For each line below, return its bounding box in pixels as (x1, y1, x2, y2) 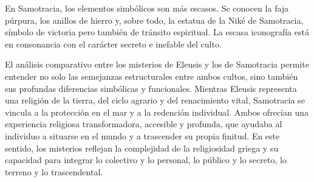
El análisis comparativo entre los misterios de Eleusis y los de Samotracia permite (5, 58, 309, 71)
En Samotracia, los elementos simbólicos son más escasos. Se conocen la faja (5, 2, 289, 14)
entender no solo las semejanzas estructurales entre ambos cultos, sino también (5, 69, 298, 82)
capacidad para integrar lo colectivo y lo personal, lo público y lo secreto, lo (5, 153, 287, 166)
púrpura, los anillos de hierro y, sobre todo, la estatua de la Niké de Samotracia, (5, 13, 304, 26)
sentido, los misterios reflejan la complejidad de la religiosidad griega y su (5, 141, 279, 154)
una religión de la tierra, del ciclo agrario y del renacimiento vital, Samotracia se (5, 94, 305, 107)
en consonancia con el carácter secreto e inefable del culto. (5, 37, 222, 50)
